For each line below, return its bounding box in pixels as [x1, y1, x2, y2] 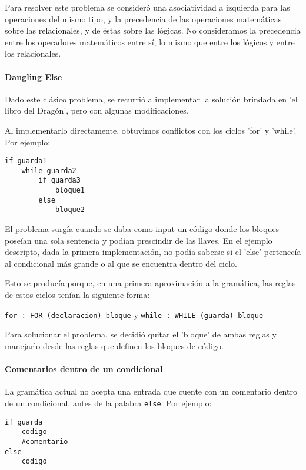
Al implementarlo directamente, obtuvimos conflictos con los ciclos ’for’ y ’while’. [5, 124, 297, 136]
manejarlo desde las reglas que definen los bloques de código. [5, 339, 224, 352]
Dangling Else [5, 70, 62, 82]
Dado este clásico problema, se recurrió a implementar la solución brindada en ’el [5, 92, 298, 105]
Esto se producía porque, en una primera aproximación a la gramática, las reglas [5, 277, 296, 289]
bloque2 [55, 206, 85, 214]
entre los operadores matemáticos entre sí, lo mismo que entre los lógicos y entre [5, 35, 295, 48]
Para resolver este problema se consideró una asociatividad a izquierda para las [5, 1, 290, 13]
